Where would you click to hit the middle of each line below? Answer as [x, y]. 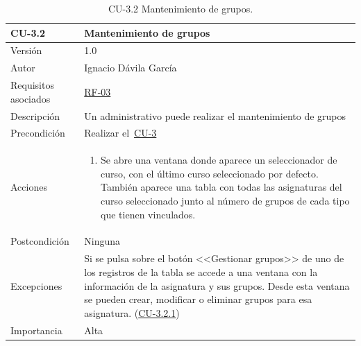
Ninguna [102, 241]
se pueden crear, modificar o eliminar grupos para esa [198, 299]
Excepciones [36, 285]
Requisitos [32, 85]
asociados [31, 98]
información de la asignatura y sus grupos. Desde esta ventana [217, 285]
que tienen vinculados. [148, 214]
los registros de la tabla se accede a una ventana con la [201, 271]
